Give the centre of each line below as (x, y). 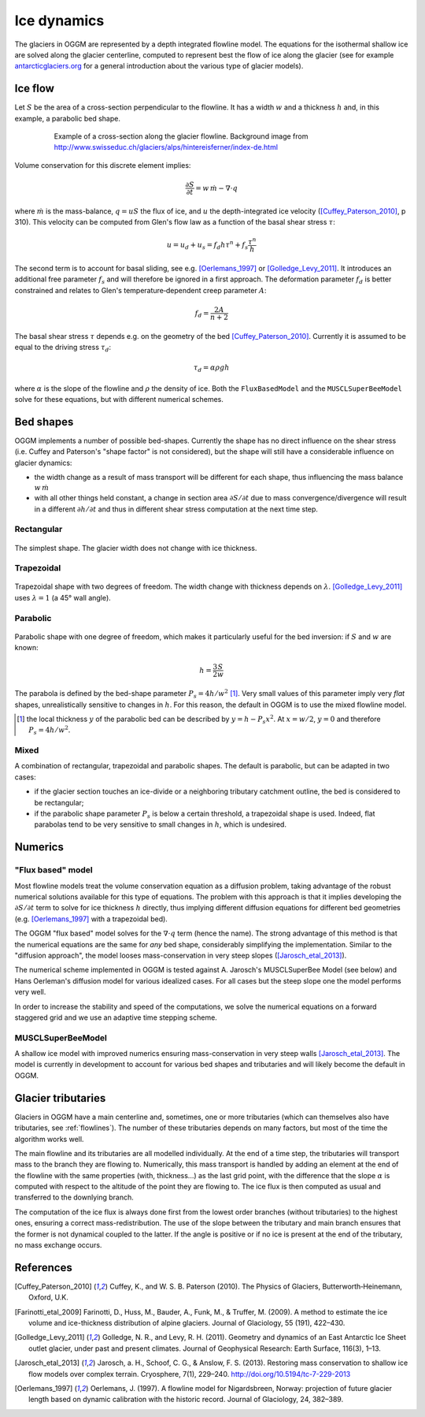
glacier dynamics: (43, 463)
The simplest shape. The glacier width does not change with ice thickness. (136, 548)
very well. (30, 992)
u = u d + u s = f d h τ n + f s (207, 245)
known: (26, 648)
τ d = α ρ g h (211, 368)
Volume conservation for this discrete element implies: (103, 165)
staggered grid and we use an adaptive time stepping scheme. (116, 1017)
